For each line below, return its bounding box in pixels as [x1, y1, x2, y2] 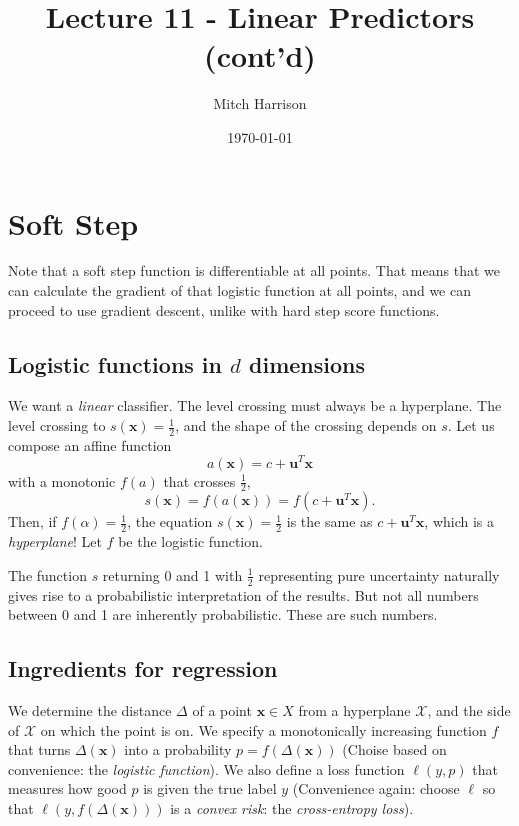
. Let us [447, 415, 495, 436]
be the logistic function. [118, 531, 263, 552]
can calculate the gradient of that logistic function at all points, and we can [8, 280, 471, 301]
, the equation [127, 511, 213, 532]
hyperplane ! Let [8, 531, 102, 552]
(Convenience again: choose [292, 778, 460, 799]
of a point [192, 699, 252, 720]
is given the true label [143, 778, 277, 799]
